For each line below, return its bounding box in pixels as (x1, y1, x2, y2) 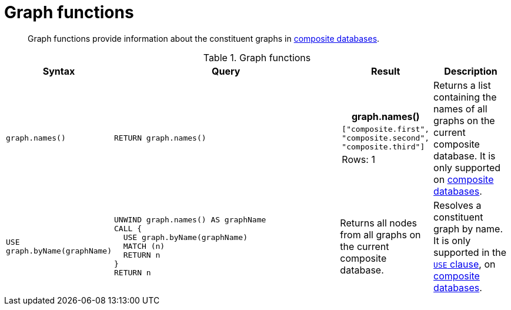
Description (444, 65, 497, 77)
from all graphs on (340, 228, 421, 241)
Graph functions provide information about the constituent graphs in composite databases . (28, 33, 380, 44)
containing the (433, 91, 497, 103)
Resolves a (433, 199, 482, 211)
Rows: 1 (342, 154, 375, 166)
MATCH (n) (123, 242, 165, 251)
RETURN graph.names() (114, 134, 206, 143)
